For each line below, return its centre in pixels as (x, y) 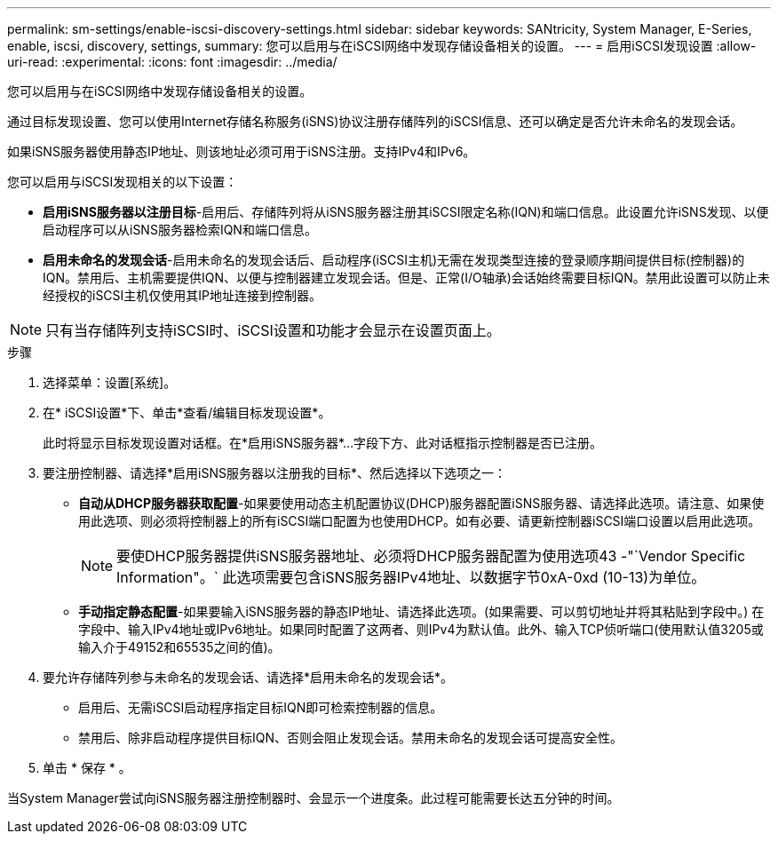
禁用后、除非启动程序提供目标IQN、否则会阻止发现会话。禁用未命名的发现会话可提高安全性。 (351, 738)
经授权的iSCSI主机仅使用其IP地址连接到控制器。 (183, 295)
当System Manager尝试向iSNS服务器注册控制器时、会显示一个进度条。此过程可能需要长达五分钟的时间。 (314, 798)
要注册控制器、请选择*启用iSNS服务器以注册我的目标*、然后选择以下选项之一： (274, 473)
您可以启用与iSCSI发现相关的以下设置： (123, 182)
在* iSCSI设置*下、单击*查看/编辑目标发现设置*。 (187, 413)
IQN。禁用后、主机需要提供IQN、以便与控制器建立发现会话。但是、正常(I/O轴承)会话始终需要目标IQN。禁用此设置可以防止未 (406, 278)
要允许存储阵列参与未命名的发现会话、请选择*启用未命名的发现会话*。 (248, 677)
